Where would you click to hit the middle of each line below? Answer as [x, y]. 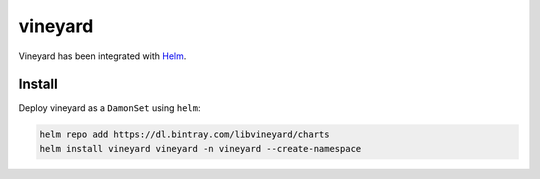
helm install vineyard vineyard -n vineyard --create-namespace [200, 148]
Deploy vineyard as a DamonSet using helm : [109, 108]
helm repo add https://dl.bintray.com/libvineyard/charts [184, 134]
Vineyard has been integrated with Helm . [102, 56]
